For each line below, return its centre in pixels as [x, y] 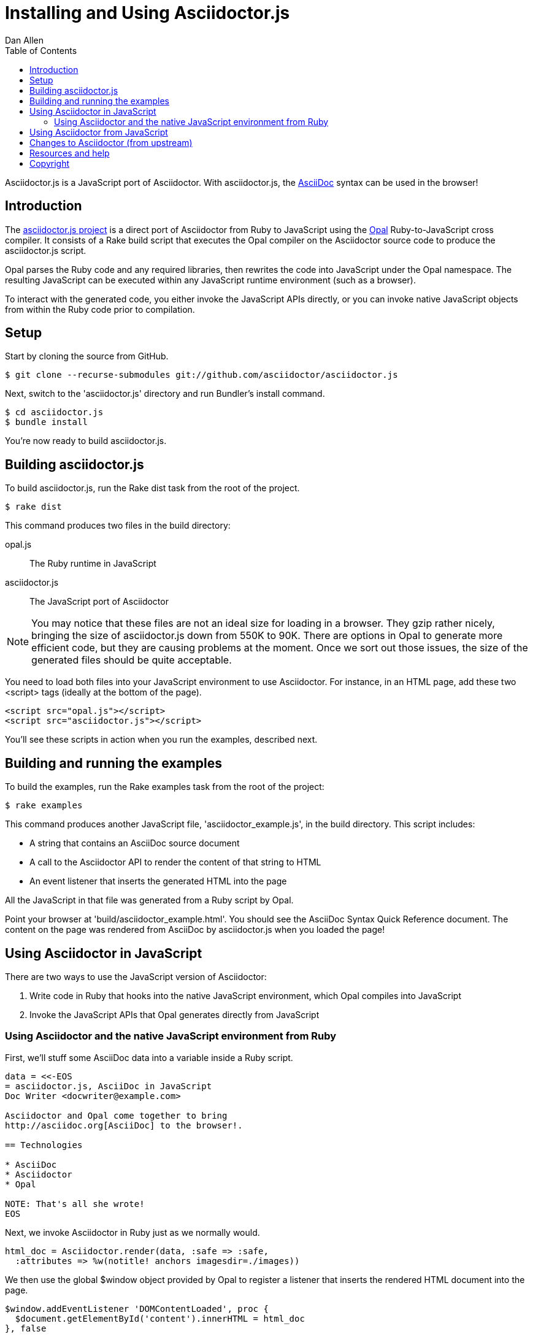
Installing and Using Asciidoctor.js [148, 13]
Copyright [50, 163]
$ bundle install [46, 422]
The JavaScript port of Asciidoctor [99, 602]
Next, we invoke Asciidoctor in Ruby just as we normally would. [132, 1232]
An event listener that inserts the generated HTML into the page [158, 881]
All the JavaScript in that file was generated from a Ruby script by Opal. [149, 900]
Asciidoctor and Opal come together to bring [116, 1115]
